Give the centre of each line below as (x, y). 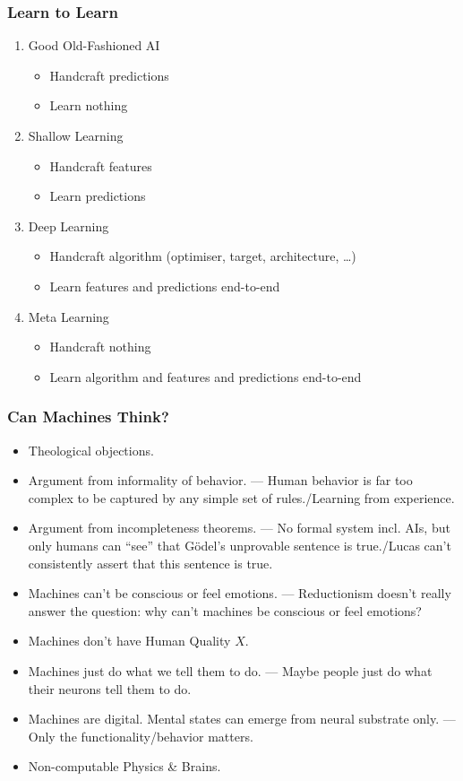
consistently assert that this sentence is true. (150, 563)
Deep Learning (69, 226)
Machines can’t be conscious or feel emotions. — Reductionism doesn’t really (240, 593)
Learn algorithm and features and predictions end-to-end (206, 376)
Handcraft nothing (100, 347)
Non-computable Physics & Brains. (124, 766)
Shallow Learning (76, 135)
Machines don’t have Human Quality (129, 641)
